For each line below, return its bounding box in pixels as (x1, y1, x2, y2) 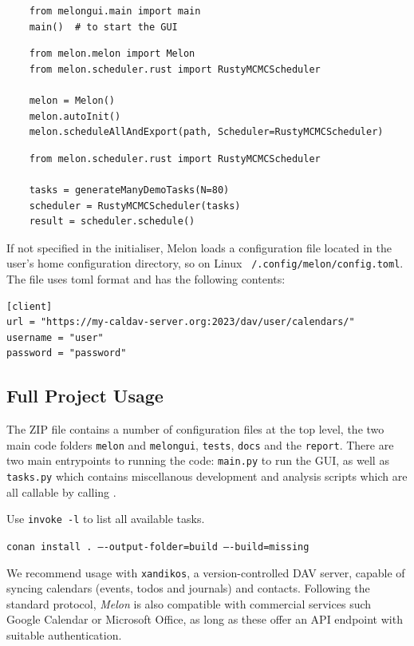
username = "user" (6, 331, 104, 343)
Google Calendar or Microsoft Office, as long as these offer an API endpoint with (6, 611, 403, 628)
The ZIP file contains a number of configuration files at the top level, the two (6, 421, 384, 438)
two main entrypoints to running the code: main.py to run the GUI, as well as (6, 452, 389, 469)
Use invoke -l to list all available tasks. (6, 510, 205, 527)
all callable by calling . (6, 483, 116, 500)
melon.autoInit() (29, 110, 121, 122)
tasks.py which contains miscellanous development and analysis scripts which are (6, 468, 408, 485)
